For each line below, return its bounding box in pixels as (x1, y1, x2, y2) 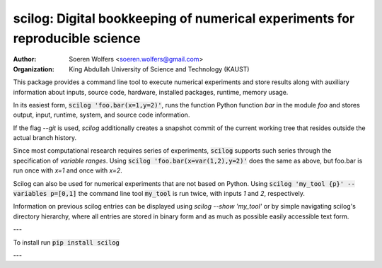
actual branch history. (13, 134, 77, 142)
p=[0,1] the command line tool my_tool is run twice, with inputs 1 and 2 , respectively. (50, 190, 306, 198)
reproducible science (13, 30, 141, 46)
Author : (13, 55, 37, 64)
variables (13, 190, 47, 198)
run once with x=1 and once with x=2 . (13, 166, 123, 175)
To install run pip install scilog (13, 238, 120, 247)
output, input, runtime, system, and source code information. (13, 110, 190, 120)
